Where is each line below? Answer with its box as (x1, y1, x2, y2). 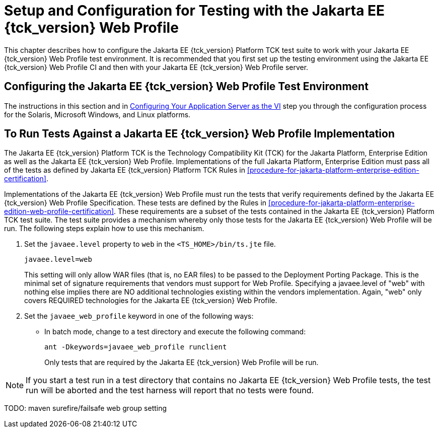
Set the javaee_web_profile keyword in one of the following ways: (24, 312, 254, 321)
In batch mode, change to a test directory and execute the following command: (44, 327, 306, 336)
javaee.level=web (24, 255, 92, 264)
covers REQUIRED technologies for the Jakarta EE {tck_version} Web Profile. (24, 296, 277, 305)
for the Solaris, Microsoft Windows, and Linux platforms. (4, 110, 191, 119)
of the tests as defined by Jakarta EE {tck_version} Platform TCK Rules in (4, 166, 245, 175)
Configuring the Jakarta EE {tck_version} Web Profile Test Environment (4, 80, 369, 93)
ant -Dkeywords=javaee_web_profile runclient (44, 343, 227, 351)
